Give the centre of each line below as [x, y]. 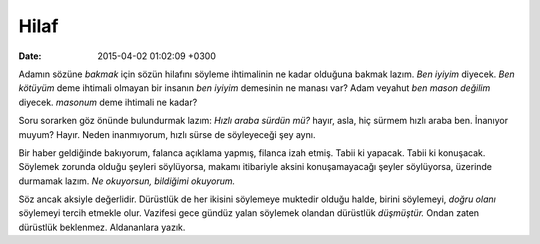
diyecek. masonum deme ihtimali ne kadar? [108, 102]
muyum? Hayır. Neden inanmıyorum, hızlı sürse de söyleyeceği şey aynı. [167, 134]
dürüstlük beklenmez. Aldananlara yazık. [102, 227]
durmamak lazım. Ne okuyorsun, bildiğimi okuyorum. [127, 181]
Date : [30, 56]
